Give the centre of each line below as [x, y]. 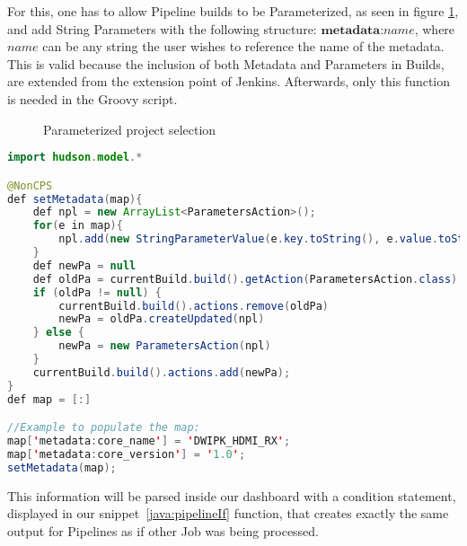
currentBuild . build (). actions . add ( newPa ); [162, 372]
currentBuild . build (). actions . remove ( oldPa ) [194, 306]
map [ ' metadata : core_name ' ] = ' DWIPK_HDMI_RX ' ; [149, 441]
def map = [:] [49, 399]
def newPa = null [84, 265]
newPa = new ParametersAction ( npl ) [165, 346]
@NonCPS [30, 185]
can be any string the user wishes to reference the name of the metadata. [243, 46]
